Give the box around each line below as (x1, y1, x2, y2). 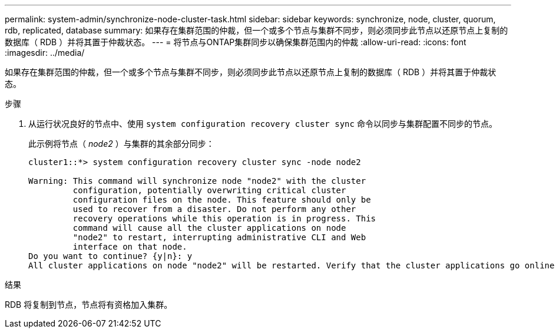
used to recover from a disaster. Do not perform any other (72, 204, 356, 214)
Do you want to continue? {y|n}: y (28, 251, 193, 261)
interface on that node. (72, 242, 187, 251)
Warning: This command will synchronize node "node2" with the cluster (28, 176, 366, 186)
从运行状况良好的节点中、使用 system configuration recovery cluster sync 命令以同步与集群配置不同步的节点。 (28, 119, 497, 129)
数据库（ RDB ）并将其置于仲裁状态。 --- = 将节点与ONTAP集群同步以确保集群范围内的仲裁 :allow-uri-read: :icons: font (5, 37, 466, 47)
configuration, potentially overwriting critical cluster (72, 186, 346, 195)
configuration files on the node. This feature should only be (72, 195, 371, 204)
